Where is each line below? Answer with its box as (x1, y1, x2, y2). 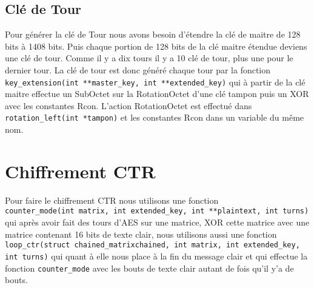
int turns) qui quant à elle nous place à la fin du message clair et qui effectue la (5, 249, 308, 262)
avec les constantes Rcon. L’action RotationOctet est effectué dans (5, 99, 252, 112)
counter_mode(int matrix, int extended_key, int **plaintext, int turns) (5, 207, 309, 216)
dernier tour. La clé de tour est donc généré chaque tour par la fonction (5, 63, 271, 76)
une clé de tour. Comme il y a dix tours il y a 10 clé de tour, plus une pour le (5, 52, 293, 64)
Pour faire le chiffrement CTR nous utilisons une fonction (5, 193, 219, 206)
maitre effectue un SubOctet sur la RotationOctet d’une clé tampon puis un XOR (5, 87, 309, 100)
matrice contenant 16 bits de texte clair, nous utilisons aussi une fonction (5, 227, 277, 240)
